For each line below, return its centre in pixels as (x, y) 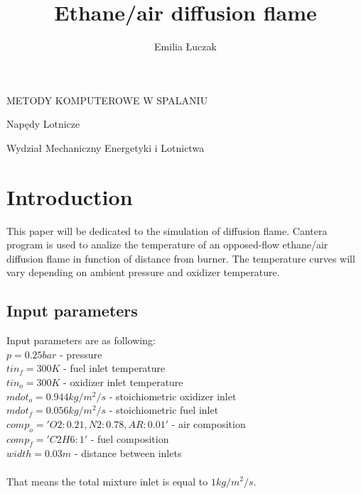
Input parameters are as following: (81, 340)
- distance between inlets (128, 453)
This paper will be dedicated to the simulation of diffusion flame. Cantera (167, 230)
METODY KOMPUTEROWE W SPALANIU (107, 100)
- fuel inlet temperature (114, 368)
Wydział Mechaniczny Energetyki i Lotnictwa (106, 147)
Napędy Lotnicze (43, 124)
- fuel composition (130, 438)
